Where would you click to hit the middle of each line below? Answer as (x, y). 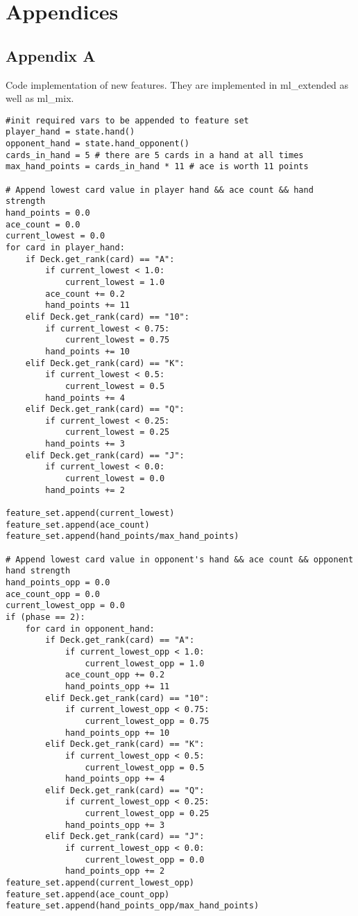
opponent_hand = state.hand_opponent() (97, 144)
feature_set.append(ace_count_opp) (88, 894)
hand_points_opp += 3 (115, 825)
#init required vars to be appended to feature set (127, 120)
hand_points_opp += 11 (117, 686)
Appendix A (51, 55)
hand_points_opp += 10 (117, 733)
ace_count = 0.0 (43, 224)
